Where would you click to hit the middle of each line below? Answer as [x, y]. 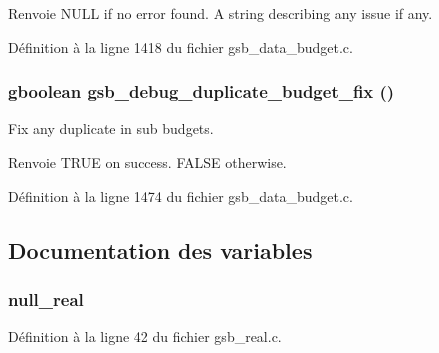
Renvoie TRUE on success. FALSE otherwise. [147, 162]
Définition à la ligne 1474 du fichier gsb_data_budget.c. [180, 195]
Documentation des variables [160, 249]
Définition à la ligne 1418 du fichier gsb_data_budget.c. [180, 46]
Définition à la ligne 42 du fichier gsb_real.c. [145, 336]
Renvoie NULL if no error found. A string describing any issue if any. [220, 13]
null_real [46, 298]
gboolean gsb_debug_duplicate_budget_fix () [201, 91]
